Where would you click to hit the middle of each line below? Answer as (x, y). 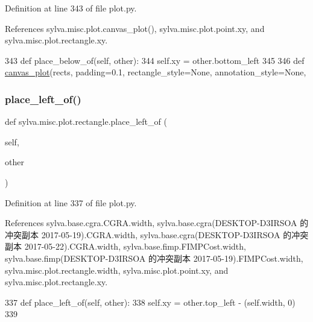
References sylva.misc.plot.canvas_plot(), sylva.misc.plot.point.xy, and (135, 28)
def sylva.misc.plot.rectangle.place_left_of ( (86, 122)
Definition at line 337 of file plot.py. (71, 202)
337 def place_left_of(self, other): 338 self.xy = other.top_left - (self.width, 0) (150, 302)
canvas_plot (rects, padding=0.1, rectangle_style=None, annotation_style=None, (156, 72)
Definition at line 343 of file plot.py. (71, 8)
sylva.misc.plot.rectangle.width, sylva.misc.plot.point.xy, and (117, 270)
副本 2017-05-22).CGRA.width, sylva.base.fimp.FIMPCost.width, (125, 246)
